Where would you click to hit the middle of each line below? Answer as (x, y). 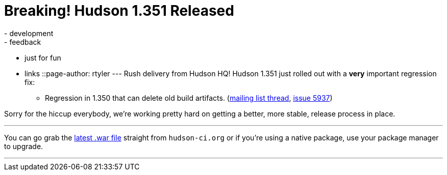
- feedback (23, 42)
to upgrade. (24, 146)
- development (29, 33)
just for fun (43, 57)
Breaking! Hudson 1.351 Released (119, 11)
